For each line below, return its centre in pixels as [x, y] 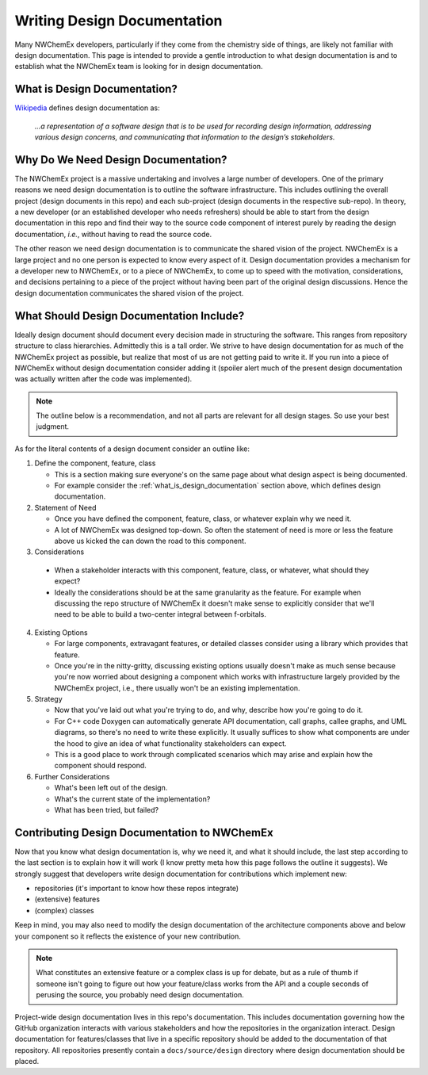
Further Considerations [72, 776]
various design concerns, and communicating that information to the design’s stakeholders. [185, 137]
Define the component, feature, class [95, 463]
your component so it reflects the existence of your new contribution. [128, 936]
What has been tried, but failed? [106, 809]
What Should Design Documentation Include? [130, 316]
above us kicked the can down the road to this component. [150, 541]
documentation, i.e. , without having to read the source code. [113, 234]
